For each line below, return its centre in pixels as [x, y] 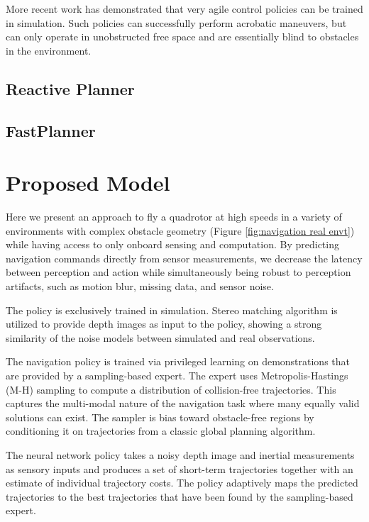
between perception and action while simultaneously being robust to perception [178, 272]
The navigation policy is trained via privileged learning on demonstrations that [178, 361]
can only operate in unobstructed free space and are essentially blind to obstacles [182, 37]
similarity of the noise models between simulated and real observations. [160, 337]
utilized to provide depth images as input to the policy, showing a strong [164, 324]
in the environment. [49, 50]
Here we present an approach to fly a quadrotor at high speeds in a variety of [174, 217]
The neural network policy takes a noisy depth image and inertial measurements [180, 454]
